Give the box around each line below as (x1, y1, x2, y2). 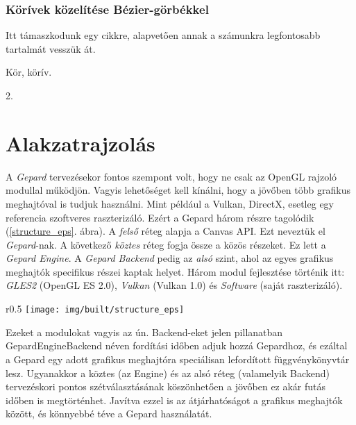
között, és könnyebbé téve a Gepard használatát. (6, 406, 212, 421)
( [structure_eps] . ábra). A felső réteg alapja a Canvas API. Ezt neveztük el (6, 224, 325, 238)
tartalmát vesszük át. (6, 41, 96, 56)
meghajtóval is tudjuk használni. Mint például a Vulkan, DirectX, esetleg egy (6, 196, 334, 210)
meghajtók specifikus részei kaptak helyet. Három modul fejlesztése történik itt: (6, 264, 345, 278)
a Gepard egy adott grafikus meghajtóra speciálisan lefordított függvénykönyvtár (6, 351, 350, 366)
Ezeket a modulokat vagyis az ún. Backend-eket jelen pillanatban (6, 324, 283, 339)
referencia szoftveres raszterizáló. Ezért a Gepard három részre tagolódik (6, 210, 314, 224)
